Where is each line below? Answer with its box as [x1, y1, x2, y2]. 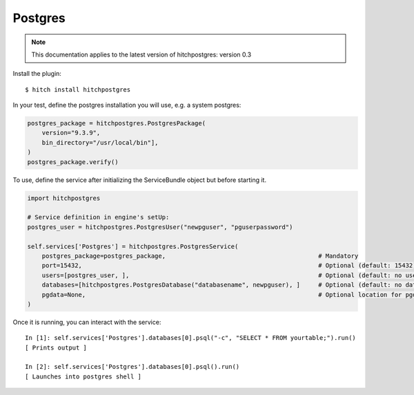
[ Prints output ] [25, 343, 88, 352]
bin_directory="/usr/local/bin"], [41, 139, 159, 146]
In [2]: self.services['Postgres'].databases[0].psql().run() [25, 363, 240, 371]
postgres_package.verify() [27, 158, 119, 165]
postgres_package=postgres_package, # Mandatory [41, 252, 359, 260]
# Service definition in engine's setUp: [27, 214, 170, 221]
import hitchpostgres [27, 194, 101, 202]
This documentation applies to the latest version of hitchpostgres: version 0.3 [31, 50, 252, 59]
